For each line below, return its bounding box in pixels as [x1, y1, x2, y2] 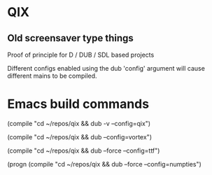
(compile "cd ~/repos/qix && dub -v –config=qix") [7, 119, 151, 127]
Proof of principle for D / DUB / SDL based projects [7, 50, 155, 59]
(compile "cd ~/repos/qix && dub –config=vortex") [7, 132, 153, 141]
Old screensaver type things [7, 32, 134, 44]
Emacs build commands [7, 96, 149, 112]
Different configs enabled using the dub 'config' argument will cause [7, 64, 205, 72]
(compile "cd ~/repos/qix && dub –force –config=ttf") [7, 146, 160, 155]
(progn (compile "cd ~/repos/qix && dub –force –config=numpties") [7, 160, 202, 168]
